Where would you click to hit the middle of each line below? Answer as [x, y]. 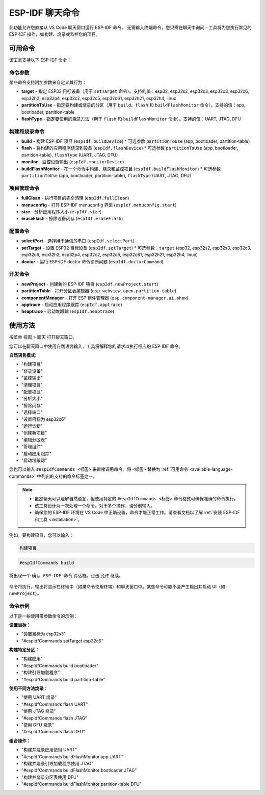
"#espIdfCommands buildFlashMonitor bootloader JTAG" [79, 770]
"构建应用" [32, 659]
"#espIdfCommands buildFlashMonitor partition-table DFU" [81, 784]
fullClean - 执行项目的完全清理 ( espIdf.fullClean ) [75, 198]
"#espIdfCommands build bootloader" [60, 666]
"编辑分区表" [34, 439]
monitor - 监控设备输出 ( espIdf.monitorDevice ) [73, 162]
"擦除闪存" [32, 405]
